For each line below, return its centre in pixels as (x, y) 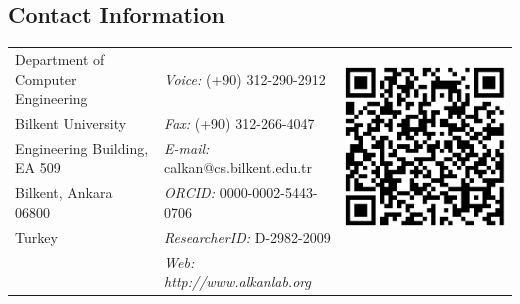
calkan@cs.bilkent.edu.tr (238, 167)
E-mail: (187, 147)
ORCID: (189, 192)
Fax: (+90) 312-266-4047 (239, 122)
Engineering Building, (82, 147)
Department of (60, 58)
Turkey (36, 236)
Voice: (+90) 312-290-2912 (245, 78)
